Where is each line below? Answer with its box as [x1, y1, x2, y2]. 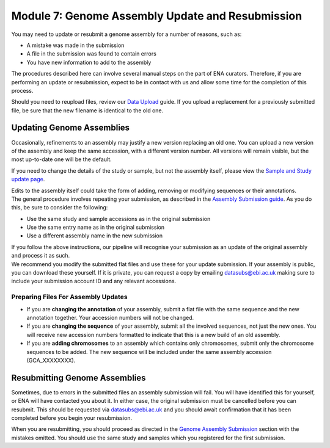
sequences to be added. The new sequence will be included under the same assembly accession [26, 348, 272, 355]
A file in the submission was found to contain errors [26, 50, 157, 57]
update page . [11, 176, 45, 183]
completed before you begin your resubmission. [11, 414, 133, 421]
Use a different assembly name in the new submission [26, 232, 163, 239]
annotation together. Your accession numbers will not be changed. [26, 314, 194, 321]
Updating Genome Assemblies [11, 123, 130, 133]
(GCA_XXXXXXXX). [26, 356, 76, 364]
